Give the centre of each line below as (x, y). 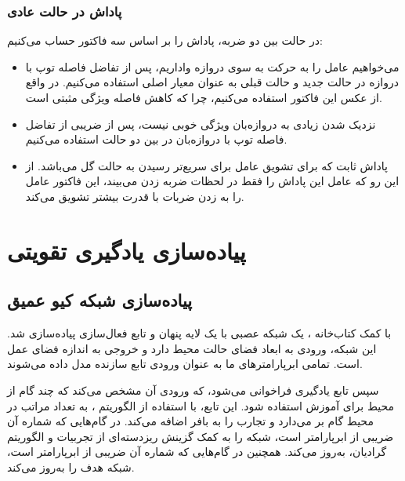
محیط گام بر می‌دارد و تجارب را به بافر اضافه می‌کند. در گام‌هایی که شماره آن (190, 421)
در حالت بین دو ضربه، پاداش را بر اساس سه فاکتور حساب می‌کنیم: (165, 40)
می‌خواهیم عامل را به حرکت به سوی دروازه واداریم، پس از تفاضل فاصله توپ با (212, 66)
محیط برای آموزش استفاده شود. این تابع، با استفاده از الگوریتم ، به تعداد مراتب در (201, 405)
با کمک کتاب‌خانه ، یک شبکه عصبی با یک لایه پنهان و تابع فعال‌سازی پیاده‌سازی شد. (199, 333)
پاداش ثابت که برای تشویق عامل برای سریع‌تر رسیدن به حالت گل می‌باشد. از (206, 165)
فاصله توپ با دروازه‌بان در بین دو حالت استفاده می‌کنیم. (156, 139)
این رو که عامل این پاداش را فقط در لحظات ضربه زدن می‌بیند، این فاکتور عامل (212, 181)
